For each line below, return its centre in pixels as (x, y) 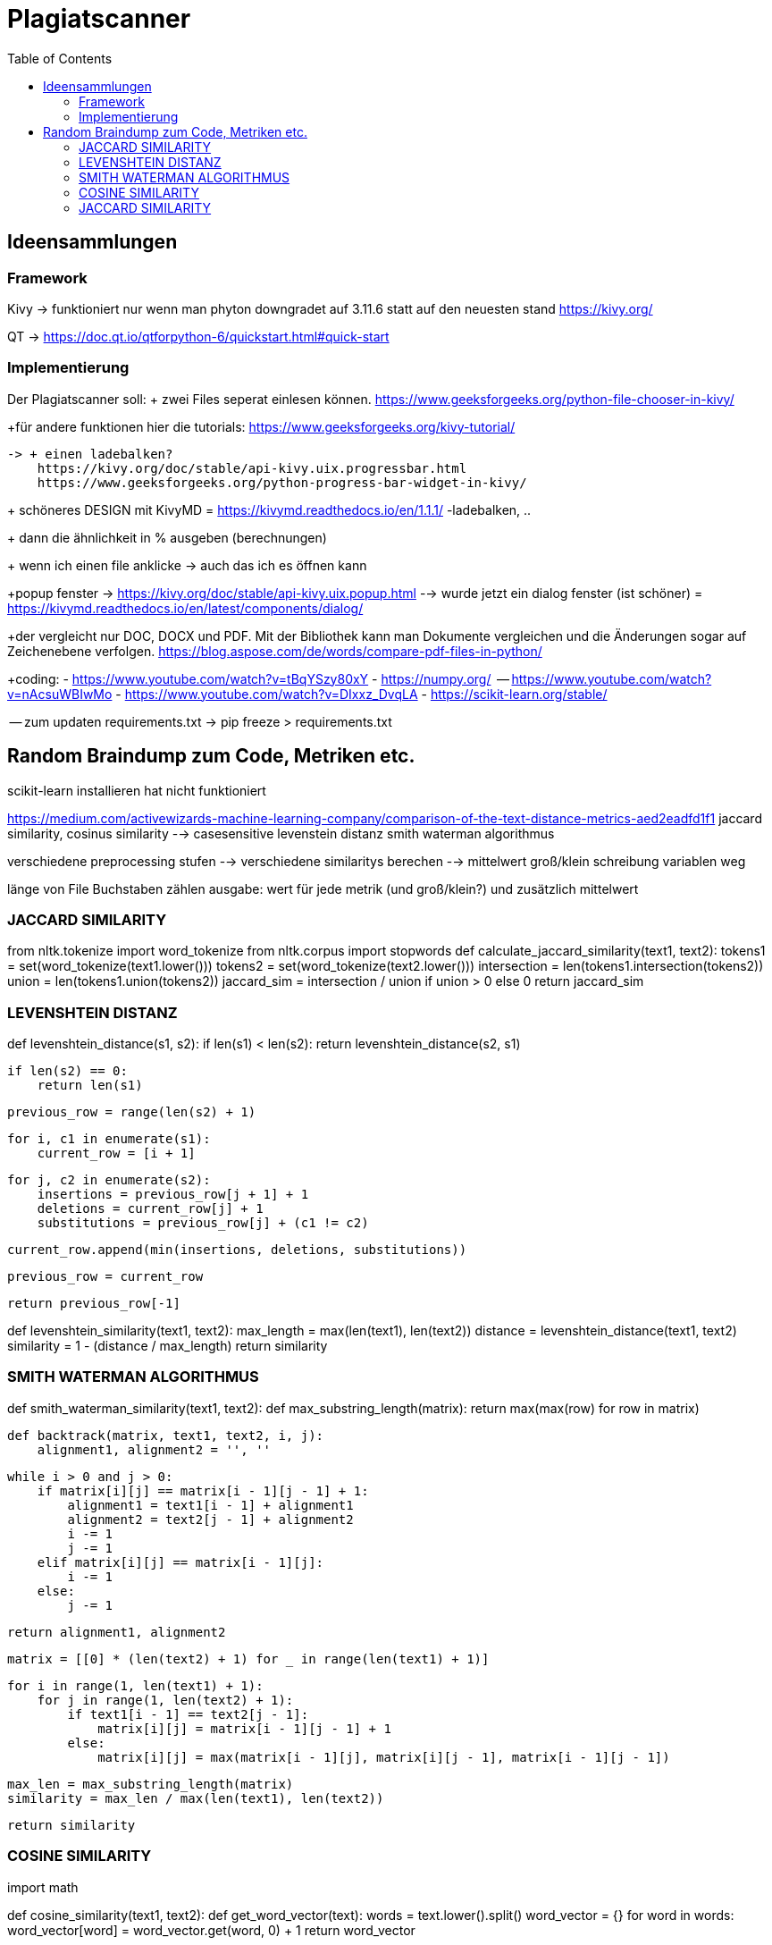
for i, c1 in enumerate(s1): (109, 1139)
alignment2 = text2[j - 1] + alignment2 (210, 1519)
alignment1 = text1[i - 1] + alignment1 (210, 1505)
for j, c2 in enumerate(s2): (109, 1180)
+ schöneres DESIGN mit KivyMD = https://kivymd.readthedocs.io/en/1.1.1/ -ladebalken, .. (269, 509)
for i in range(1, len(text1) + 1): (135, 1685)
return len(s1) (90, 1086)
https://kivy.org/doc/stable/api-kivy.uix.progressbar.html (252, 468)
